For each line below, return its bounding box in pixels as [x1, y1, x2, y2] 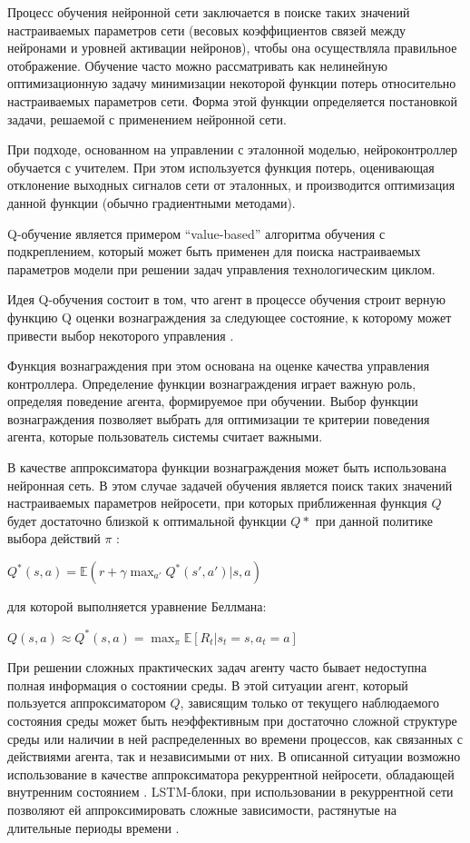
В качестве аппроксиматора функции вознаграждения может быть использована [7, 458, 447, 477]
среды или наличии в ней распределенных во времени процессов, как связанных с [7, 729, 463, 748]
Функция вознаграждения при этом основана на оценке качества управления [7, 356, 430, 375]
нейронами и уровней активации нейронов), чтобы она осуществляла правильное [7, 38, 457, 57]
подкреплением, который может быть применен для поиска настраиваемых [7, 242, 421, 261]
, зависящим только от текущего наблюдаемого [180, 693, 439, 712]
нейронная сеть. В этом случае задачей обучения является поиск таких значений [7, 475, 453, 494]
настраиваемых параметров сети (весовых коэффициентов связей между [7, 20, 406, 39]
